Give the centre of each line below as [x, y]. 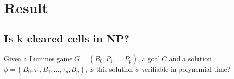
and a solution [190, 58]
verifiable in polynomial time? [186, 69]
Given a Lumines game [38, 58]
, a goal [149, 58]
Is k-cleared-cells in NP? [67, 38]
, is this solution [109, 69]
